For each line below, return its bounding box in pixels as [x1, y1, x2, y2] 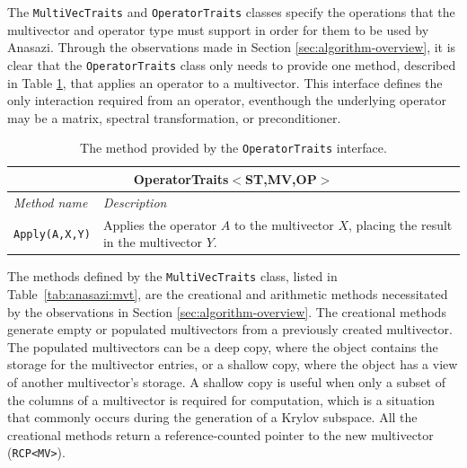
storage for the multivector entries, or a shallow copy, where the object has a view [7, 355, 458, 374]
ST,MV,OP [245, 169, 317, 188]
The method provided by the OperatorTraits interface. [80, 138, 387, 157]
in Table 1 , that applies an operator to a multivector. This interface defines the [7, 73, 443, 92]
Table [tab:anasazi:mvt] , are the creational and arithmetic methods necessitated [7, 284, 448, 303]
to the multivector [233, 215, 334, 234]
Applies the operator [102, 215, 217, 234]
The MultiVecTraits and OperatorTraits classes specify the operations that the [7, 3, 455, 21]
